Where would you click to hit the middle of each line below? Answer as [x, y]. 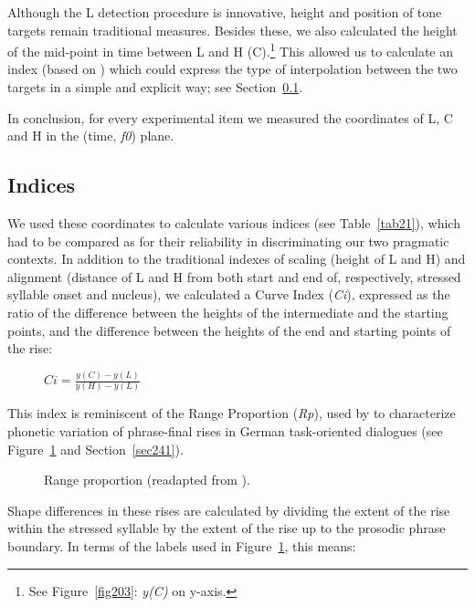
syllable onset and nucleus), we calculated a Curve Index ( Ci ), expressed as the [229, 294]
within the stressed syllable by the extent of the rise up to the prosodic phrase [227, 528]
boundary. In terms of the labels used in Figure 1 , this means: [182, 545]
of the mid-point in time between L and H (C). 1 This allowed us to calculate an [230, 50]
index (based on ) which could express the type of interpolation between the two [232, 69]
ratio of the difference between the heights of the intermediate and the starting [228, 312]
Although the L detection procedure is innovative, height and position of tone [225, 12]
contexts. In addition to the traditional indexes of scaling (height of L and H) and [237, 259]
